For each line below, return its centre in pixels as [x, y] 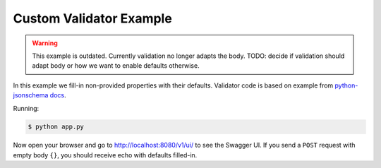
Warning [45, 43]
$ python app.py [56, 127]
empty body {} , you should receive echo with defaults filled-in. [105, 155]
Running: [26, 108]
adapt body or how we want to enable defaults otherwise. [116, 66]
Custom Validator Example [92, 18]
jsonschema [31, 95]
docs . [58, 95]
